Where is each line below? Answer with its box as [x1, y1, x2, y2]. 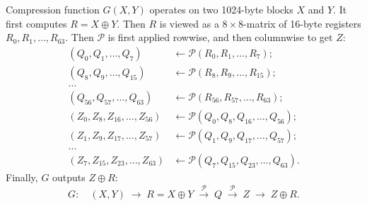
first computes [6, 16, 67, 30]
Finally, [6, 170, 38, 185]
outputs [52, 170, 86, 185]
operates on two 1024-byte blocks [149, 2, 293, 16]
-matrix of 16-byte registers [243, 16, 361, 30]
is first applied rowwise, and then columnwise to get [107, 30, 333, 45]
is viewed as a [159, 16, 219, 30]
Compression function [6, 2, 100, 16]
